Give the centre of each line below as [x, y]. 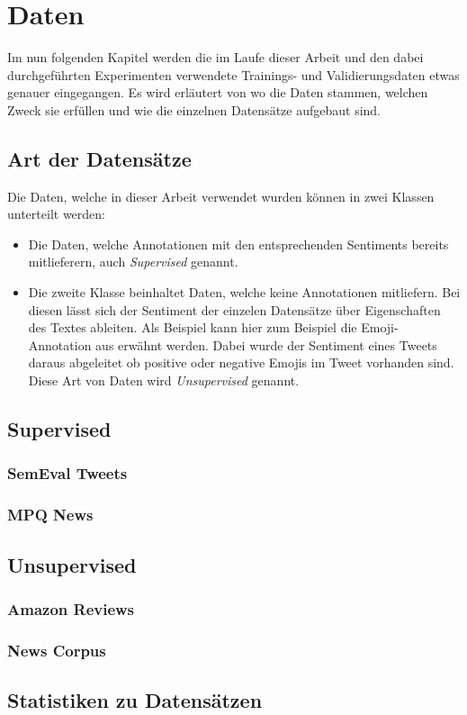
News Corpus [57, 650]
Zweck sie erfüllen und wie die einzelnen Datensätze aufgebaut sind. [194, 109]
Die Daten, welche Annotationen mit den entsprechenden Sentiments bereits [238, 244]
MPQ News [50, 515]
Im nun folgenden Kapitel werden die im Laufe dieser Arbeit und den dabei [216, 57]
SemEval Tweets [67, 473]
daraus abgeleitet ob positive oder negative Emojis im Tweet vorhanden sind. [241, 362]
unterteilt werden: [56, 214]
